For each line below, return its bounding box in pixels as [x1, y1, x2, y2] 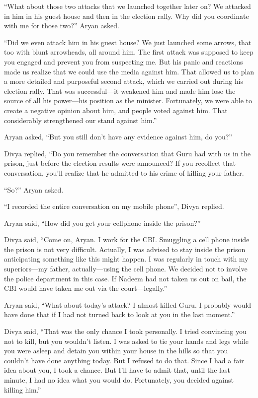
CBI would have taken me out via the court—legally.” [4, 283, 168, 293]
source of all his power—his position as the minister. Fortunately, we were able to [4, 95, 252, 106]
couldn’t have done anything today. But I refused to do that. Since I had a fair [4, 355, 244, 365]
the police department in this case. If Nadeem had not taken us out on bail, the [4, 273, 247, 283]
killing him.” [4, 384, 41, 395]
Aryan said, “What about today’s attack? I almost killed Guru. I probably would [4, 299, 252, 310]
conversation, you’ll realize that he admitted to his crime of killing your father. [4, 167, 244, 178]
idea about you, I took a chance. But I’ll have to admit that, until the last [4, 365, 230, 375]
